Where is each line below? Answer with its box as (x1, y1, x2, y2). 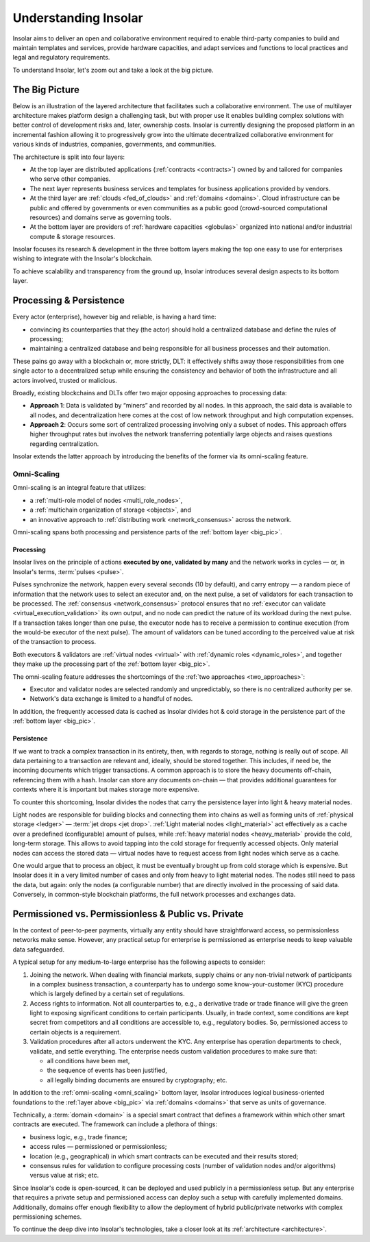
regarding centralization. (29, 439, 99, 448)
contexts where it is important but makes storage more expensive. (12, 785, 199, 794)
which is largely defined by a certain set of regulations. (29, 990, 185, 998)
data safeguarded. (12, 945, 65, 954)
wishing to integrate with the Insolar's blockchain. (12, 254, 153, 263)
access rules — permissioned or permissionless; (29, 1143, 167, 1151)
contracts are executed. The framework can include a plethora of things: (12, 1120, 218, 1128)
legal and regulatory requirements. (12, 53, 110, 62)
